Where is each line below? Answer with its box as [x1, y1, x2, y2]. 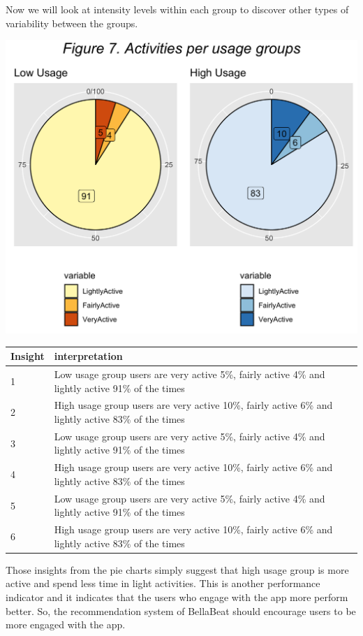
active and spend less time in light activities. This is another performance [6, 576, 320, 591]
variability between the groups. [6, 15, 138, 30]
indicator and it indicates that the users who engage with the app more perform [6, 590, 348, 605]
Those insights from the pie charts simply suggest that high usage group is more [6, 562, 349, 577]
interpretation [54, 349, 123, 363]
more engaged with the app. [6, 617, 126, 632]
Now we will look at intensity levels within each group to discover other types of [6, 2, 349, 16]
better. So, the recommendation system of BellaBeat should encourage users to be [6, 603, 356, 618]
